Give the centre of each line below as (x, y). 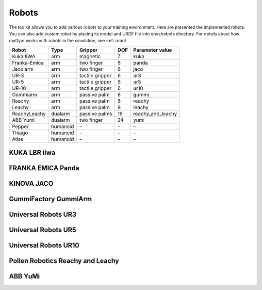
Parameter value (153, 50)
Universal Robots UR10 (44, 246)
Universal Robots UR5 (43, 230)
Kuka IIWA (24, 56)
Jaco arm (23, 69)
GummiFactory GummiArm (50, 199)
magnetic (90, 56)
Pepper (20, 126)
